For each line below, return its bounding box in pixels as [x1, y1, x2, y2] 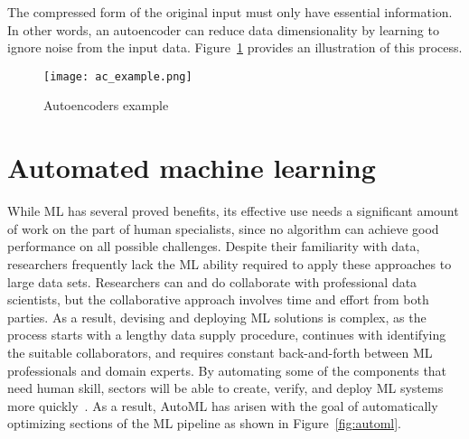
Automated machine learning [7, 149, 376, 186]
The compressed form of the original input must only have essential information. [7, 3, 453, 21]
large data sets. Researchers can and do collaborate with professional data [7, 272, 417, 291]
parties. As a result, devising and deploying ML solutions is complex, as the [7, 307, 427, 326]
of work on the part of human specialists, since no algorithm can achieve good [7, 219, 439, 238]
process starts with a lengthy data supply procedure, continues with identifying [7, 325, 446, 344]
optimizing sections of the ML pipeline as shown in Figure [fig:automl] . [7, 414, 401, 433]
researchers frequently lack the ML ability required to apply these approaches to [7, 254, 452, 273]
